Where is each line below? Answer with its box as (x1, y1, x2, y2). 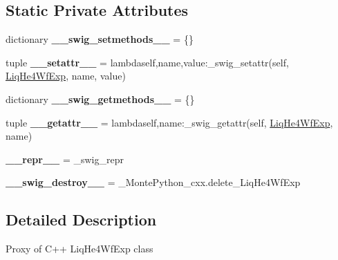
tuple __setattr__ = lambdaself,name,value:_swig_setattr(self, (6, 55, 289, 69)
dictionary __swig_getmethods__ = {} (6, 91, 195, 106)
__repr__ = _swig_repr (6, 151, 124, 166)
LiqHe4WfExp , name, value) (6, 68, 126, 83)
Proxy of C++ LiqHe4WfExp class (6, 241, 153, 256)
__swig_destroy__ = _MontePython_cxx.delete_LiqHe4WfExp (6, 175, 301, 189)
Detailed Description (6, 209, 157, 230)
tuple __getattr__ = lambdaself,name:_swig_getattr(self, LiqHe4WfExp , (6, 115, 333, 129)
